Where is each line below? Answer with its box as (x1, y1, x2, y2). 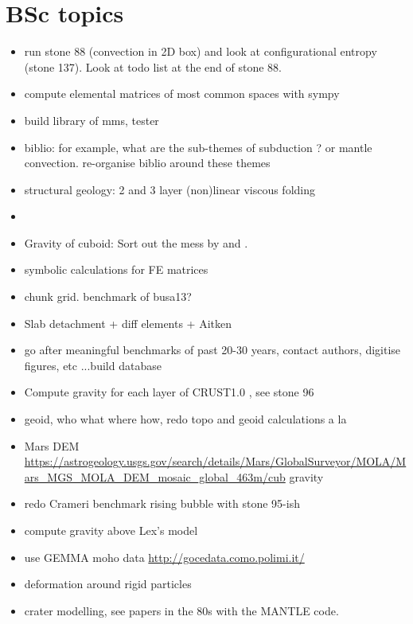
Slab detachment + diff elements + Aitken (24, 314, 232, 331)
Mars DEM (24, 437, 80, 454)
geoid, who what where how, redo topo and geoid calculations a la (24, 411, 347, 427)
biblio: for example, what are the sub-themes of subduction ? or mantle (24, 138, 372, 155)
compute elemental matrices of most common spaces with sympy (24, 85, 340, 102)
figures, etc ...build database (24, 357, 162, 373)
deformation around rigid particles (24, 575, 192, 592)
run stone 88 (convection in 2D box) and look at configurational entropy (24, 43, 377, 60)
